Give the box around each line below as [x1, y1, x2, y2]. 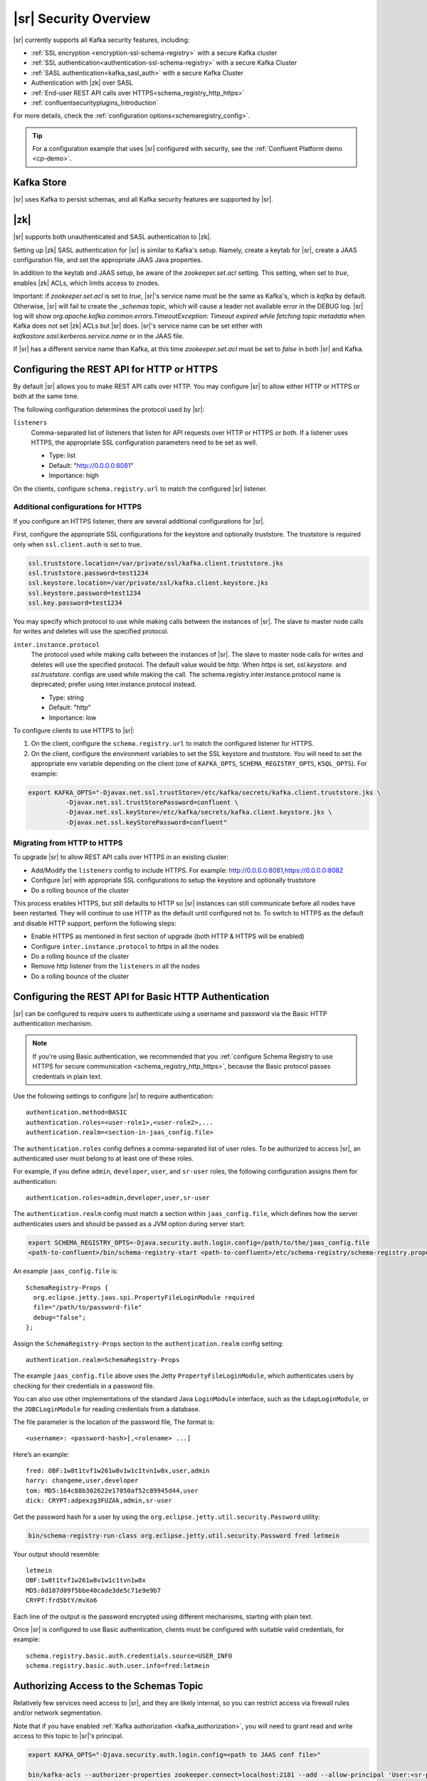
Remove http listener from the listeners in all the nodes [31, 962, 200, 970]
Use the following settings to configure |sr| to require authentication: [13, 1091, 214, 1100]
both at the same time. [13, 392, 80, 400]
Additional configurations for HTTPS [13, 502, 142, 512]
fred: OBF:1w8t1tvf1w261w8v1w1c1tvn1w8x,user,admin [26, 1467, 210, 1475]
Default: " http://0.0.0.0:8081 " [48, 461, 134, 469]
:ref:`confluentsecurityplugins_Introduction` [31, 98, 159, 107]
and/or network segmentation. [13, 1708, 102, 1717]
